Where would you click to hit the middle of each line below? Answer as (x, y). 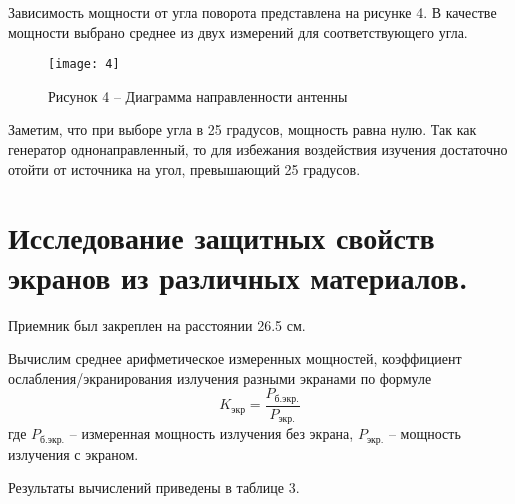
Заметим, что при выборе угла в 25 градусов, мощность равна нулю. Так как (242, 129)
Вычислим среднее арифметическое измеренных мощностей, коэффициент (235, 358)
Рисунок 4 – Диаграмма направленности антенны (198, 95)
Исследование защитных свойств (221, 237)
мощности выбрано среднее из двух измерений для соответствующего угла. (238, 31)
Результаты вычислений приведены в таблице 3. (154, 487)
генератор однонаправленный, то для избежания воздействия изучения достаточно (258, 149)
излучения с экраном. (73, 453)
